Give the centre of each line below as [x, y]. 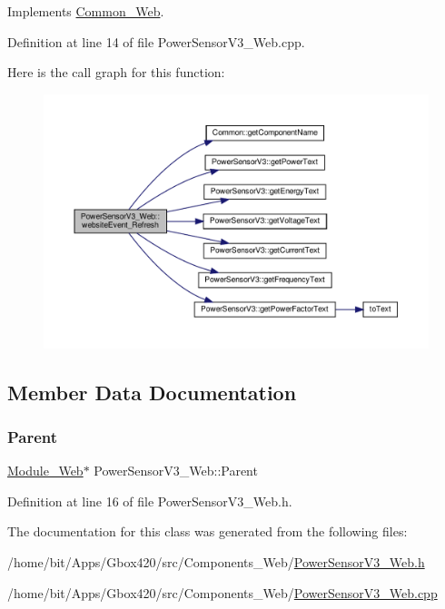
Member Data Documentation [152, 392]
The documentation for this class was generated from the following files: [208, 531]
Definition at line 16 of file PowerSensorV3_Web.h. [150, 501]
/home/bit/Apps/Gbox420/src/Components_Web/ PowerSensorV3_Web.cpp [222, 592]
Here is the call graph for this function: [116, 72]
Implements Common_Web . [86, 11]
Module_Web [45, 471]
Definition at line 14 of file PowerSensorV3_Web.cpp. [156, 41]
